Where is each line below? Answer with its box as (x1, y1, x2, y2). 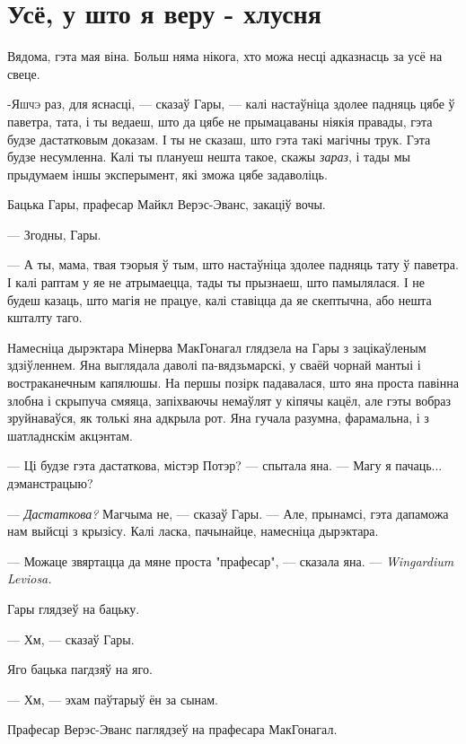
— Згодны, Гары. (7, 224, 101, 243)
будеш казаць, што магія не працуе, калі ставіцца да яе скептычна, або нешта (7, 290, 432, 309)
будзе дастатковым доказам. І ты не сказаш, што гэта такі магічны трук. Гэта (7, 129, 431, 148)
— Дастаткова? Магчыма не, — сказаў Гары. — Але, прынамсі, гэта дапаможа (7, 503, 449, 522)
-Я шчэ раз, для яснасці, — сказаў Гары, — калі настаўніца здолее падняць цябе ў (7, 94, 455, 113)
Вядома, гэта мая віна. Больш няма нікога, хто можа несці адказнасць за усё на (7, 47, 443, 66)
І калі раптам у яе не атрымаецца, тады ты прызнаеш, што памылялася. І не (7, 273, 425, 292)
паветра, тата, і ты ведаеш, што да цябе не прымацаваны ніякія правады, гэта (7, 111, 433, 130)
